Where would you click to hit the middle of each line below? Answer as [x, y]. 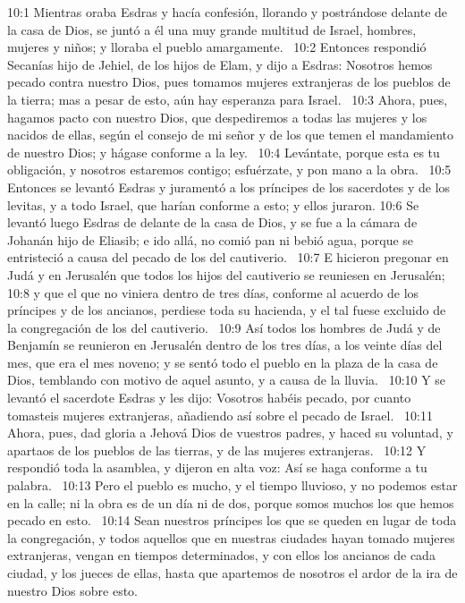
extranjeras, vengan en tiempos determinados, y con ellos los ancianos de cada [221, 555]
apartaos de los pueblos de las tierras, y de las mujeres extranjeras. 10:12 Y [217, 450]
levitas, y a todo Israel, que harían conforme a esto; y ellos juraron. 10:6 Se [213, 204]
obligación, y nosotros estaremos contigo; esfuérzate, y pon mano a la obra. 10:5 [229, 170]
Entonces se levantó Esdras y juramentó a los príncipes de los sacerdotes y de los [229, 187]
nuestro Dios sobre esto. [73, 590]
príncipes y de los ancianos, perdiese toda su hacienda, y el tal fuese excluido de [227, 310]
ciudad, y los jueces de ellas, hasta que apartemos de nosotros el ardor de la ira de [232, 573]
